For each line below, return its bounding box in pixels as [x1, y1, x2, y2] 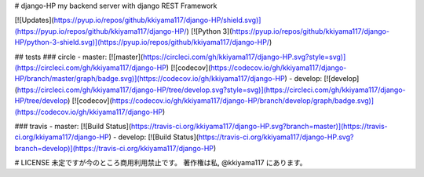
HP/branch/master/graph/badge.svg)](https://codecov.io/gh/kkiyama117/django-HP [14, 74, 286, 83]
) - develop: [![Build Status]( [108, 132, 199, 142]
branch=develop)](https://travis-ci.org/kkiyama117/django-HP [14, 143, 214, 153]
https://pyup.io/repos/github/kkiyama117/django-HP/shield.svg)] [53, 16, 261, 25]
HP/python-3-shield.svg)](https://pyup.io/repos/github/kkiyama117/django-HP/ [14, 38, 270, 47]
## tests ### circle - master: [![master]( [14, 52, 144, 61]
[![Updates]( [14, 16, 54, 25]
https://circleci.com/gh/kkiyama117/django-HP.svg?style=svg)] [142, 52, 346, 61]
